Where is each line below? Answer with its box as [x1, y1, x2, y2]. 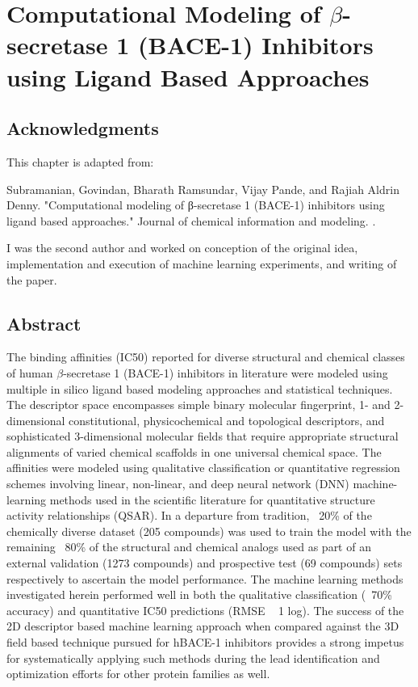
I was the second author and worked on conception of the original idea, [6, 239, 358, 256]
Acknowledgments [6, 116, 159, 141]
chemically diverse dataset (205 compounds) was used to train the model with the [6, 522, 412, 539]
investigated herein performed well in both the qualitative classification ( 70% [6, 586, 392, 603]
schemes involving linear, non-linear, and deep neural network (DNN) [6, 475, 349, 492]
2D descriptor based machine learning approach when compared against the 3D [6, 617, 399, 634]
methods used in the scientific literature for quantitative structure [49, 491, 375, 508]
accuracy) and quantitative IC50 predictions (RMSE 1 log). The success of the [6, 601, 404, 618]
